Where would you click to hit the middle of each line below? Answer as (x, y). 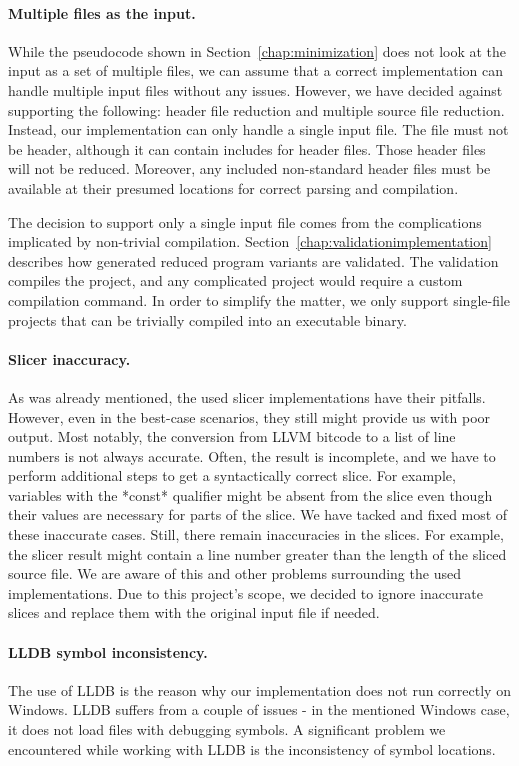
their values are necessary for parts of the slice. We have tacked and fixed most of (258, 514)
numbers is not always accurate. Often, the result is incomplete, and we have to (252, 455)
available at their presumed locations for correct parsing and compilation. (233, 187)
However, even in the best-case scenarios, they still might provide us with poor (249, 416)
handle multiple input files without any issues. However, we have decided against (255, 89)
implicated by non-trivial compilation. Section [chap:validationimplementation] (250, 241)
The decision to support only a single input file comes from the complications (245, 221)
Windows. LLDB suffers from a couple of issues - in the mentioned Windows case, (259, 709)
